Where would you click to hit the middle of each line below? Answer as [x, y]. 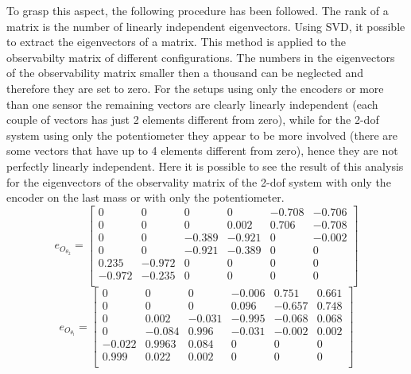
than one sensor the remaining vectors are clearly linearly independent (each [192, 104]
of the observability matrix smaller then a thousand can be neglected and [185, 73]
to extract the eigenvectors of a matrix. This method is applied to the [176, 42]
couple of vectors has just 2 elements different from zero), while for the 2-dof [193, 120]
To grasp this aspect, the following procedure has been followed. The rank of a [198, 10]
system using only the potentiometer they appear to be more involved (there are [202, 135]
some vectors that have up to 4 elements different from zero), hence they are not [202, 150]
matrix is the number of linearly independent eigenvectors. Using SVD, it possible [206, 26]
